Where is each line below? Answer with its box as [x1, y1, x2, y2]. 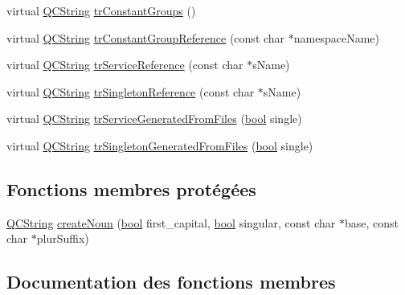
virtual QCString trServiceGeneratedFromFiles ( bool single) [6, 110, 302, 127]
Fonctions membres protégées [6, 176, 256, 201]
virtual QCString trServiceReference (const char [6, 56, 243, 73]
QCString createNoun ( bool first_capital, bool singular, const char [6, 214, 336, 231]
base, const [344, 214, 399, 231]
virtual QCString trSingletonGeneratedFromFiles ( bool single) [6, 137, 313, 154]
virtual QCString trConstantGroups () [6, 2, 196, 18]
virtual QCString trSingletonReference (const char [6, 83, 255, 100]
